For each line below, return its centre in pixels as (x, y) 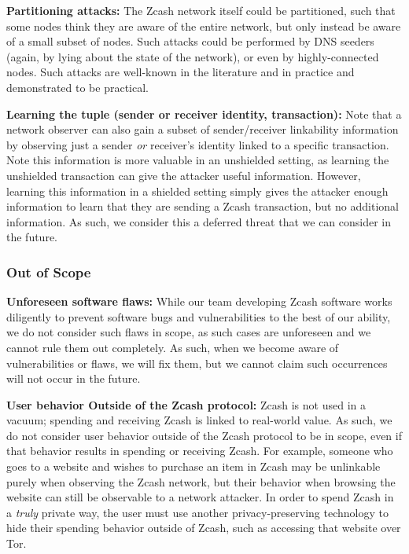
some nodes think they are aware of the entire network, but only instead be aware (204, 26)
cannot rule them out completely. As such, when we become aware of (173, 347)
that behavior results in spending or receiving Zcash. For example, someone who (200, 451)
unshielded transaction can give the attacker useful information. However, (184, 175)
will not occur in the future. (74, 378)
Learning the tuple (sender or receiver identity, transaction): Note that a (204, 114)
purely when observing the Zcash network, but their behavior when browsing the (201, 481)
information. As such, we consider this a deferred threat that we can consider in (199, 221)
